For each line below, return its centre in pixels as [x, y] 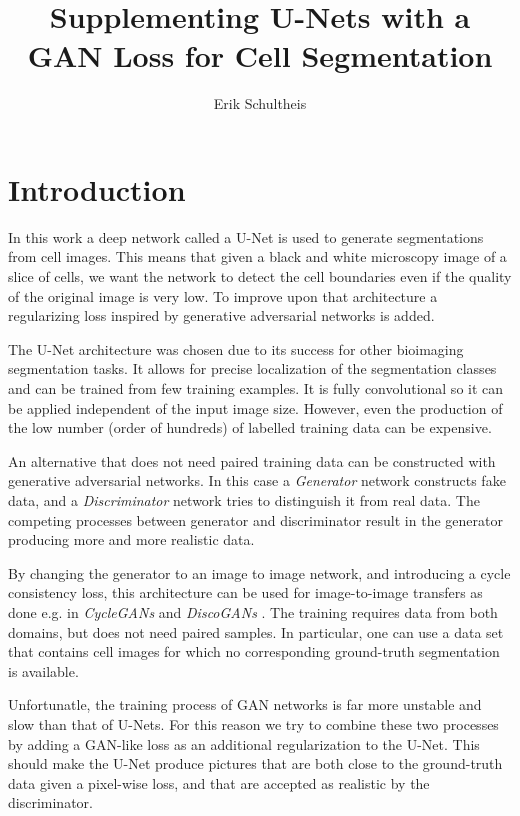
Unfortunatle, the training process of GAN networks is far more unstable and [245, 704]
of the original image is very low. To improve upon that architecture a [223, 295]
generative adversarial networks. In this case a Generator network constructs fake [257, 480]
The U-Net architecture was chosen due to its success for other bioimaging [236, 348]
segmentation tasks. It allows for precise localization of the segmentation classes [252, 368]
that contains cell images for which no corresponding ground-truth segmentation [254, 651]
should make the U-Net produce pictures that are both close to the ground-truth [255, 763]
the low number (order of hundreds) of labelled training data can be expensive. [250, 427]
